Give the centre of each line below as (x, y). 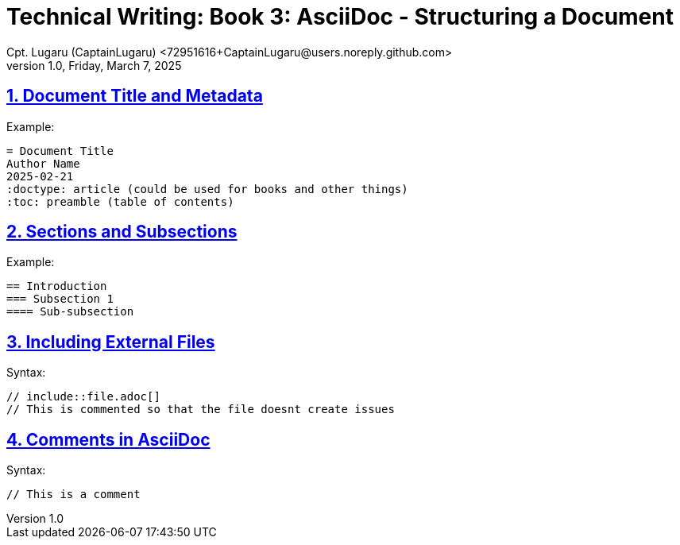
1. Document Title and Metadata (135, 96)
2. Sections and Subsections (122, 232)
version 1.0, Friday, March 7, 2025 (94, 65)
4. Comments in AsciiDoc (108, 439)
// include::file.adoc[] (83, 397)
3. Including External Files (111, 342)
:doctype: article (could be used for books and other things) (207, 189)
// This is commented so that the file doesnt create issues (201, 410)
